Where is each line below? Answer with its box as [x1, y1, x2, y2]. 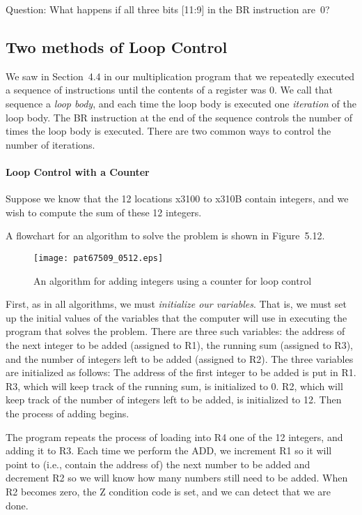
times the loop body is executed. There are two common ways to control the [6, 124, 331, 138]
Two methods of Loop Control [6, 36, 228, 57]
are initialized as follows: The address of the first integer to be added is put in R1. [6, 365, 356, 380]
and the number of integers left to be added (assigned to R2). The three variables [6, 351, 354, 366]
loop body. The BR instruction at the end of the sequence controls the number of [6, 110, 353, 124]
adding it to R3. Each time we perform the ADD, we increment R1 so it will [6, 443, 332, 458]
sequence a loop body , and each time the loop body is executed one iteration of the [6, 96, 356, 110]
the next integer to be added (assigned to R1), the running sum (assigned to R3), [6, 337, 354, 352]
